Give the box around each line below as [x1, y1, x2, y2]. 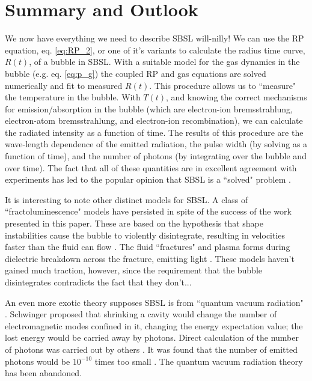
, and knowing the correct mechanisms [166, 91, 307, 103]
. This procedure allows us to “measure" [149, 79, 296, 91]
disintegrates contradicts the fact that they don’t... [5, 276, 192, 288]
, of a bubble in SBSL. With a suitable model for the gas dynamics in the [29, 55, 300, 68]
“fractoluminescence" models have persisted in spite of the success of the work [5, 205, 292, 218]
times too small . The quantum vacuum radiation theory [94, 355, 303, 367]
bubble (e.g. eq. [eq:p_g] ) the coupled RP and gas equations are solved [5, 67, 266, 79]
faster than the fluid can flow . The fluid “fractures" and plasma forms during [5, 240, 290, 253]
